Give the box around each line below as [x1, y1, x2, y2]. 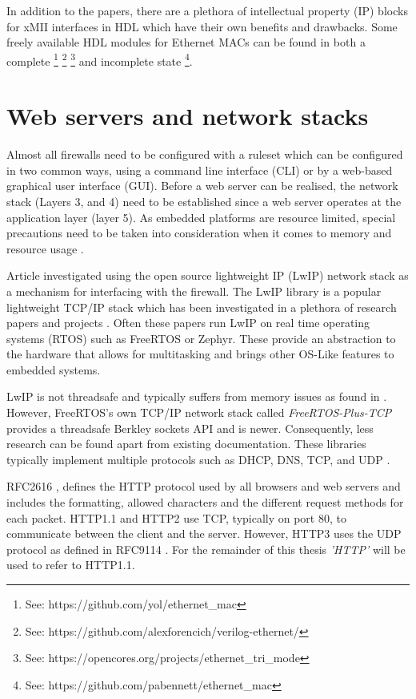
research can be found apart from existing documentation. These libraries [6, 435, 366, 452]
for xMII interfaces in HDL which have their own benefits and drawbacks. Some [6, 18, 398, 34]
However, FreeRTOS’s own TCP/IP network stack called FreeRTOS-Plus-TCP [6, 404, 392, 421]
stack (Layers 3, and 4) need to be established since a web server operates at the [6, 192, 402, 209]
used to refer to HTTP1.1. [6, 556, 135, 573]
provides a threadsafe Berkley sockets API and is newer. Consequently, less [6, 419, 374, 436]
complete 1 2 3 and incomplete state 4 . [6, 50, 193, 69]
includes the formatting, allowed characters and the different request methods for [6, 494, 404, 511]
